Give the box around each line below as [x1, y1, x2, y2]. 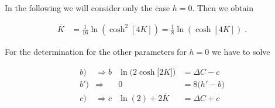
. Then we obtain [192, 2, 254, 13]
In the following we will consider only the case [5, 2, 170, 13]
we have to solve [211, 45, 270, 57]
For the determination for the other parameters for [5, 45, 187, 57]
